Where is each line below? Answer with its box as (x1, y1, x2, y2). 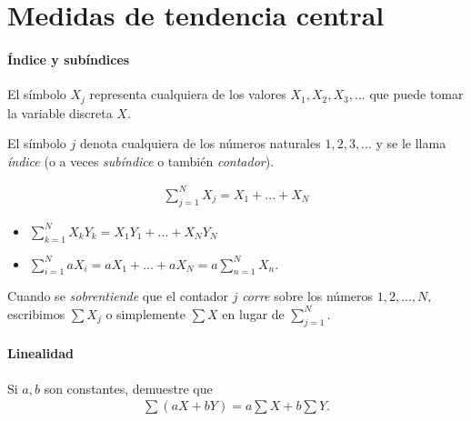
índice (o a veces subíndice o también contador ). (7, 151, 275, 170)
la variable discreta (7, 103, 113, 122)
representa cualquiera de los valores (89, 85, 286, 104)
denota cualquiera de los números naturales (79, 134, 321, 153)
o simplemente (105, 304, 185, 323)
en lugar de (222, 304, 285, 323)
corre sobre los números (242, 286, 374, 306)
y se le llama (376, 134, 446, 153)
